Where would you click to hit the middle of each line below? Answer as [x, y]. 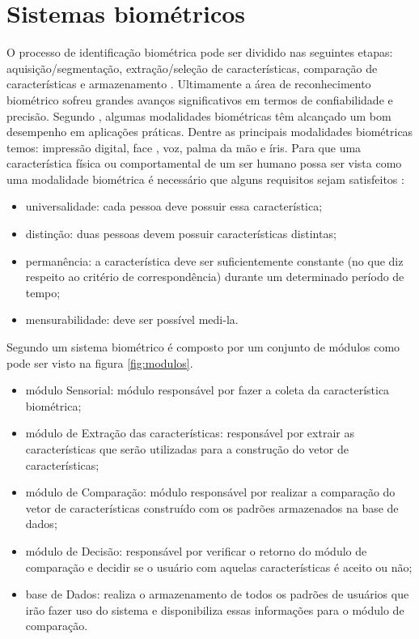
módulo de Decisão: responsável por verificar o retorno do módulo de [196, 550]
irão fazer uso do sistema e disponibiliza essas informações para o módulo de [215, 609]
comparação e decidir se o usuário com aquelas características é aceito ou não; [219, 567]
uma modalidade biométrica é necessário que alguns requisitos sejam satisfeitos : [205, 179]
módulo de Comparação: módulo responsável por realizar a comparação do [210, 492]
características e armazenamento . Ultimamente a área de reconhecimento [189, 84]
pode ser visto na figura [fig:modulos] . [100, 362]
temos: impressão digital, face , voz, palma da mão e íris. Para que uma [184, 147]
